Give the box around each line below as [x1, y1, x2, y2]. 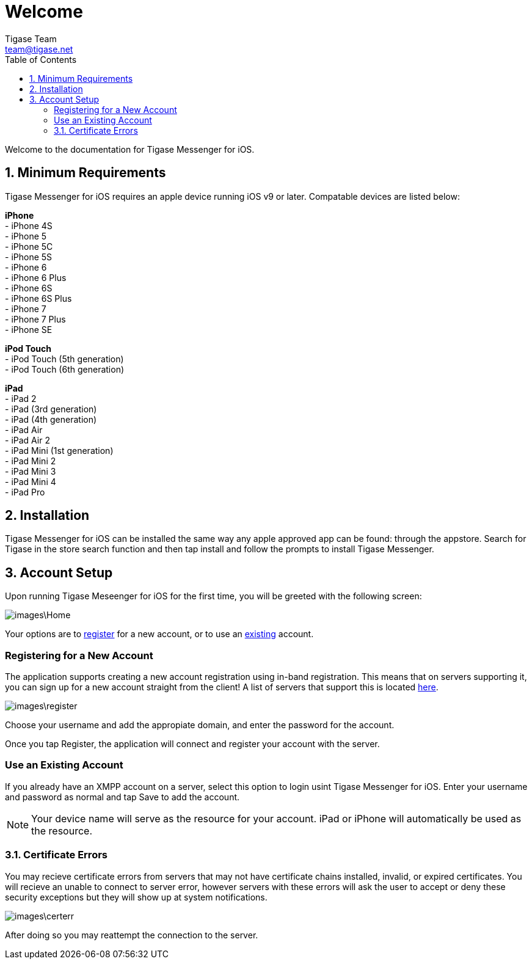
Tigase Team [5, 33, 57, 44]
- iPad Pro [5, 486, 45, 497]
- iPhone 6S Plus [5, 293, 72, 304]
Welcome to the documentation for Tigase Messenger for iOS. [5, 144, 255, 155]
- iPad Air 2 [5, 434, 50, 445]
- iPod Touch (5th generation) [5, 353, 124, 364]
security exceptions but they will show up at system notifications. [5, 891, 268, 902]
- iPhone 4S [5, 220, 53, 231]
